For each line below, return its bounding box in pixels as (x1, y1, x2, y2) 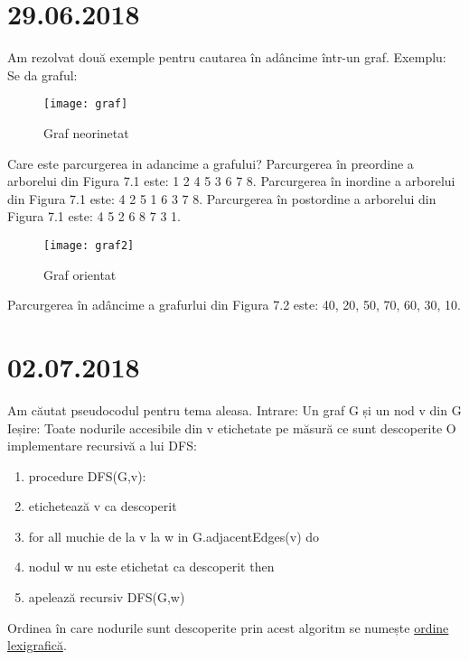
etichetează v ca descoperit (28, 497, 177, 516)
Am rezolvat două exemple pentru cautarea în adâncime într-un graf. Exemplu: (7, 48, 446, 67)
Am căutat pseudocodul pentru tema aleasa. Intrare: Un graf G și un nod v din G (7, 400, 462, 419)
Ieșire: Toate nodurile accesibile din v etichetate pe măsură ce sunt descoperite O (7, 418, 456, 437)
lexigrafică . (7, 636, 67, 655)
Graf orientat (43, 265, 117, 284)
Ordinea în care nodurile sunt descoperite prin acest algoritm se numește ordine (7, 618, 449, 637)
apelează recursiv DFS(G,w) (28, 588, 185, 607)
